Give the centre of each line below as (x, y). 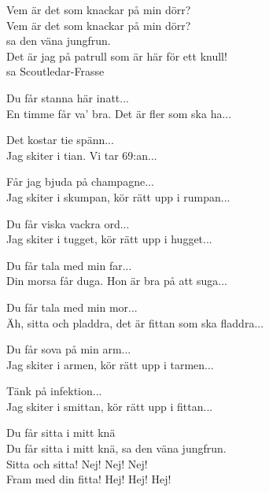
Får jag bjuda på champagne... (80, 181)
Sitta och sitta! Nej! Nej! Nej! (77, 463)
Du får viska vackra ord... (68, 223)
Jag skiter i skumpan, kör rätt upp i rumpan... (118, 196)
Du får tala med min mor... (72, 307)
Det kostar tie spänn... (60, 140)
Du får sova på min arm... (69, 349)
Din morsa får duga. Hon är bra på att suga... (117, 281)
